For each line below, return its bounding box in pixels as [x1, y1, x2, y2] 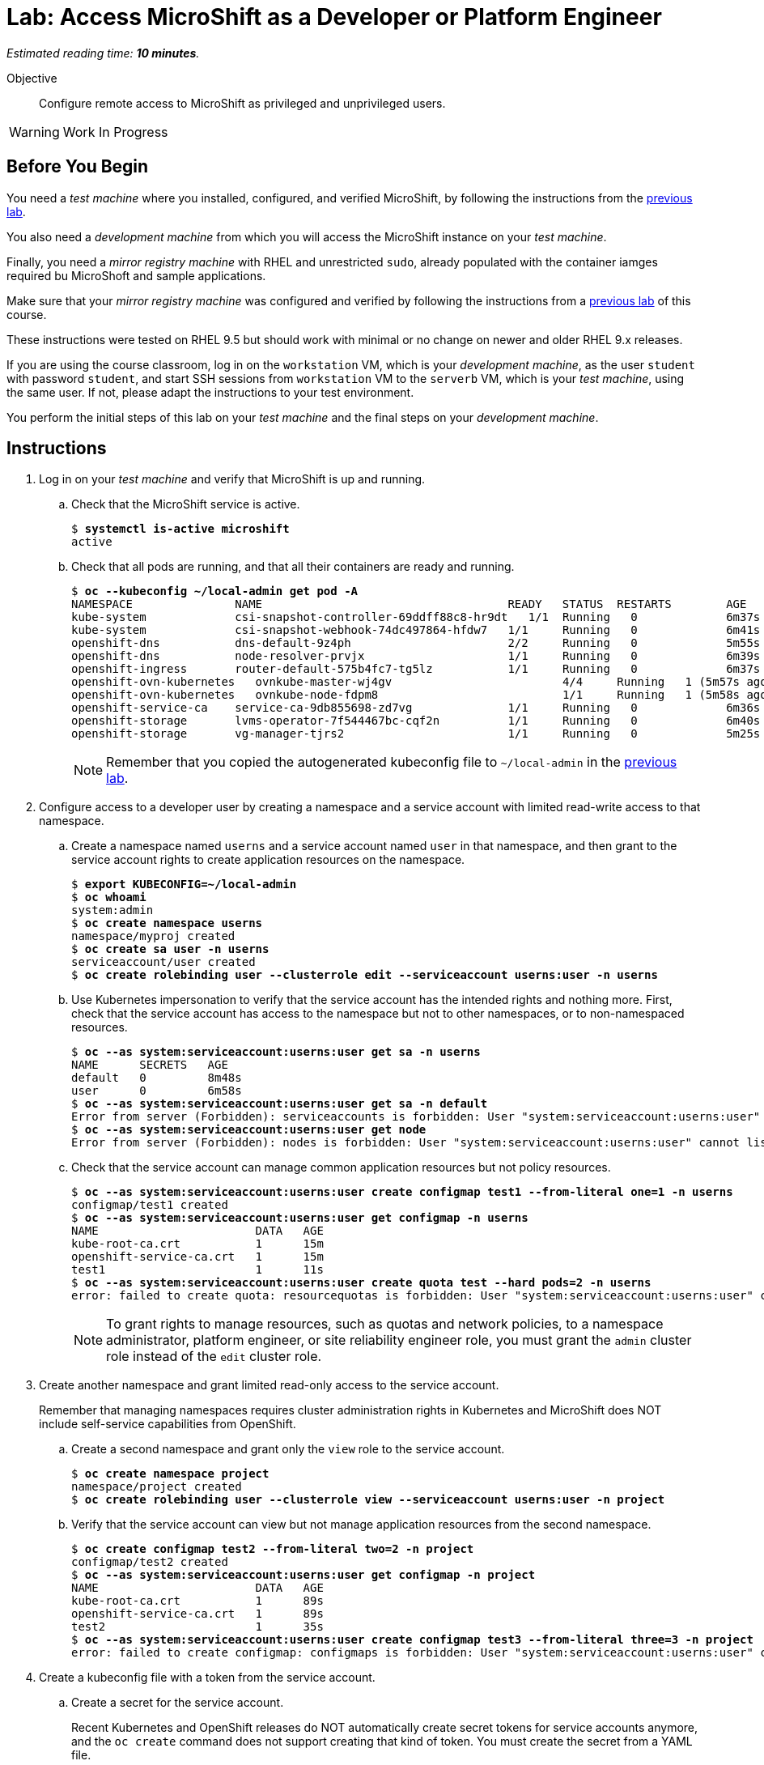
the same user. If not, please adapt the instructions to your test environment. [6, 385, 414, 399]
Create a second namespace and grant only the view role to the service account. [71, 1442, 505, 1457]
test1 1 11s [71, 1263, 324, 1277]
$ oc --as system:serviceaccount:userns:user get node [71, 1123, 427, 1137]
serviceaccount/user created [71, 955, 256, 969]
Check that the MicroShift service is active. [71, 497, 300, 512]
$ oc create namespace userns [71, 917, 263, 930]
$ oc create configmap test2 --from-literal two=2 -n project [71, 1542, 474, 1556]
